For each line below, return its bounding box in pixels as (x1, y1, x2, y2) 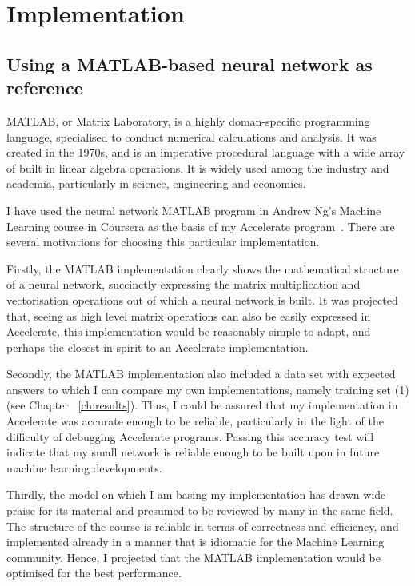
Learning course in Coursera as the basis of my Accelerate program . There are (6, 217, 395, 234)
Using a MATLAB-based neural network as (6, 51, 373, 76)
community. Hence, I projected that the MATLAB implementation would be (6, 548, 381, 565)
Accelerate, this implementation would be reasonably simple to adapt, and (6, 323, 371, 340)
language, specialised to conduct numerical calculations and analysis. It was (6, 128, 377, 145)
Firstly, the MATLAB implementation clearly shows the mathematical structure (6, 260, 399, 277)
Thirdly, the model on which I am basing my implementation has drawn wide (6, 486, 386, 503)
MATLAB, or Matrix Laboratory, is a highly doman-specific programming (6, 112, 370, 129)
